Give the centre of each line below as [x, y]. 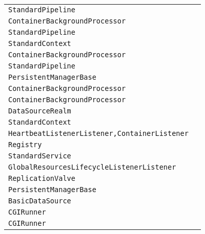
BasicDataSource [40, 201]
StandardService [40, 156]
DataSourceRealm [40, 111]
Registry [25, 145]
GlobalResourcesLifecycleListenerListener [92, 167]
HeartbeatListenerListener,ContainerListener [98, 133]
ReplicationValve [42, 178]
